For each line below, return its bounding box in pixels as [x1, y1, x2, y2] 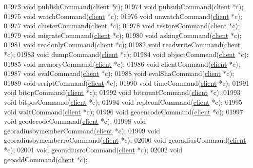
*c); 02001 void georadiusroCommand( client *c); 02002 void [4, 144, 183, 154]
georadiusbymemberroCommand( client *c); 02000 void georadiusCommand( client [4, 135, 246, 145]
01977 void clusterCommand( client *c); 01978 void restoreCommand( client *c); [4, 20, 240, 31]
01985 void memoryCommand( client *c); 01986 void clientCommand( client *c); [4, 58, 240, 69]
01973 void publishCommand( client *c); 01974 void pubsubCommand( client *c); [4, 1, 244, 11]
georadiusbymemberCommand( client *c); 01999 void [4, 125, 160, 135]
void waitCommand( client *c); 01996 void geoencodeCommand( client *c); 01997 [4, 106, 243, 116]
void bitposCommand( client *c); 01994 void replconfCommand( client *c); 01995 [4, 96, 242, 107]
